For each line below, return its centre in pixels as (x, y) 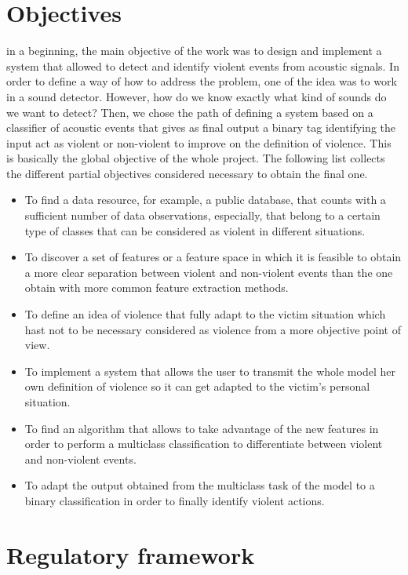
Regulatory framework (131, 554)
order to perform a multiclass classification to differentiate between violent (204, 444)
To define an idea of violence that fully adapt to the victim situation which (205, 314)
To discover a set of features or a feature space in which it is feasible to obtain (213, 257)
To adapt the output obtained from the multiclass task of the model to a (200, 485)
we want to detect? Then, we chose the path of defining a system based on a (190, 112)
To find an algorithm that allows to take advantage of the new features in (202, 428)
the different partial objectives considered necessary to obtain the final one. (187, 173)
